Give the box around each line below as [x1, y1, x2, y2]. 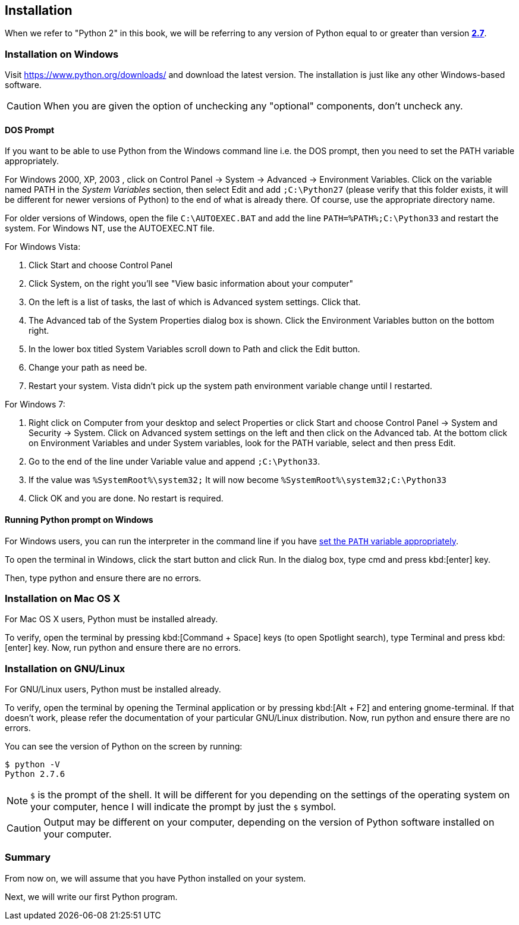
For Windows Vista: [5, 242, 81, 252]
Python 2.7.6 [5, 769, 65, 779]
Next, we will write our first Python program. [5, 891, 178, 902]
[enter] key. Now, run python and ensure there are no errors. [5, 642, 241, 653]
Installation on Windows [5, 48, 119, 60]
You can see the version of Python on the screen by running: [5, 741, 243, 752]
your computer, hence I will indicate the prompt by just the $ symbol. [30, 801, 336, 813]
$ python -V [5, 760, 60, 770]
